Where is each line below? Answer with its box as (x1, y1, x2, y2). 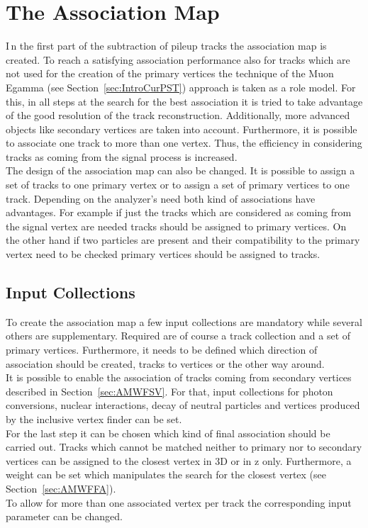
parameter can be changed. (6, 509, 123, 524)
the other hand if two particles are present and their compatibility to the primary (6, 232, 360, 247)
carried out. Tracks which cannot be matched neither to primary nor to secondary (6, 439, 362, 454)
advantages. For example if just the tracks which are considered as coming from (6, 205, 352, 220)
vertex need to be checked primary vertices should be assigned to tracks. (6, 247, 320, 262)
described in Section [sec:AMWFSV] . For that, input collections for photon (6, 383, 333, 398)
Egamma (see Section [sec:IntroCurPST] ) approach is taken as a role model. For (6, 79, 356, 94)
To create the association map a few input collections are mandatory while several (6, 314, 362, 329)
